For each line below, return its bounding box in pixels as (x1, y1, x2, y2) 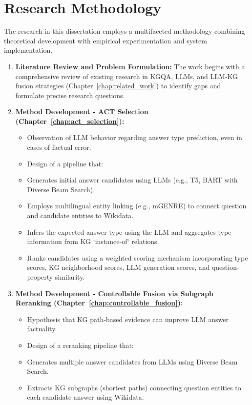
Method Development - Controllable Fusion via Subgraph (15, 288, 214, 298)
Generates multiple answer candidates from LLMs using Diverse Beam (27, 356, 238, 366)
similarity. (55, 272, 85, 282)
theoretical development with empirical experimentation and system (4, 35, 207, 45)
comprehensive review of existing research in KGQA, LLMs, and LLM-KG (15, 71, 238, 81)
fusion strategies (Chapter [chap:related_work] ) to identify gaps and (15, 81, 221, 91)
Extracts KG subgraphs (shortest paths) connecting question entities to (27, 382, 241, 392)
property (27, 272, 53, 282)
